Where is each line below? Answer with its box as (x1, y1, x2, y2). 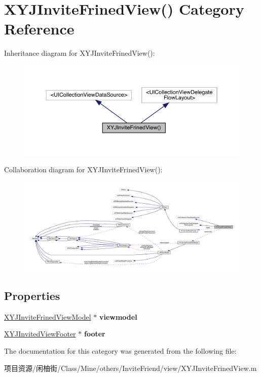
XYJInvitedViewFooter (4, 328, 76, 339)
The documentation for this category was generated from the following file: (4, 345, 237, 356)
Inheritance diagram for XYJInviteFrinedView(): (4, 48, 155, 58)
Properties (4, 287, 60, 303)
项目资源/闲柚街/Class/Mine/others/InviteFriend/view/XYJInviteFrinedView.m (4, 362, 257, 373)
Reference (4, 18, 74, 39)
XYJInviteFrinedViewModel (4, 311, 91, 322)
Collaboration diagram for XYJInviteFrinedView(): (4, 164, 163, 174)
